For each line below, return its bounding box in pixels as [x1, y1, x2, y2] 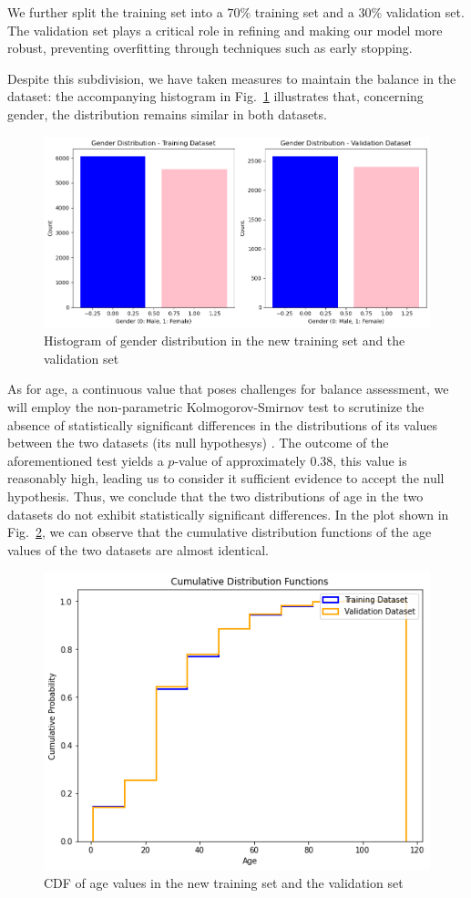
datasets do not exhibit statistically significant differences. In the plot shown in [7, 504, 449, 523]
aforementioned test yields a [7, 450, 164, 470]
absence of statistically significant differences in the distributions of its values [7, 415, 438, 434]
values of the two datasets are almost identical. [7, 540, 269, 559]
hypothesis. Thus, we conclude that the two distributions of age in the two [7, 486, 424, 505]
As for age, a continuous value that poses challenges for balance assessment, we [7, 379, 449, 398]
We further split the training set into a [7, 3, 223, 21]
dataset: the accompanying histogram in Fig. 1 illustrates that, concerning [7, 87, 424, 106]
